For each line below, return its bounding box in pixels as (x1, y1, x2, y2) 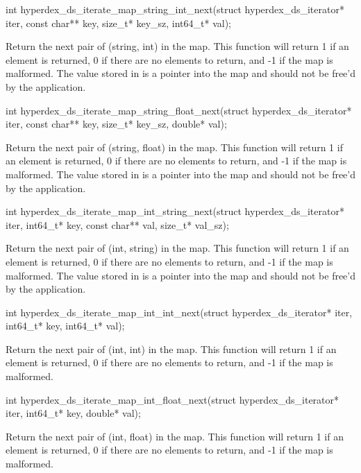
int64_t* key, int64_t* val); (6, 318, 125, 333)
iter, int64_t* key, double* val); (6, 406, 141, 420)
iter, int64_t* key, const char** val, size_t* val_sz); (6, 217, 229, 232)
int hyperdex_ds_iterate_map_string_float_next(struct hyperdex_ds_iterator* (6, 103, 352, 117)
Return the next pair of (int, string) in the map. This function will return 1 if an (6, 241, 349, 255)
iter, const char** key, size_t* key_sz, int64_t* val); (6, 15, 231, 30)
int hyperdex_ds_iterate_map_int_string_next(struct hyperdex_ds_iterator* (6, 204, 344, 218)
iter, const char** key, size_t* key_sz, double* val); (6, 117, 227, 131)
